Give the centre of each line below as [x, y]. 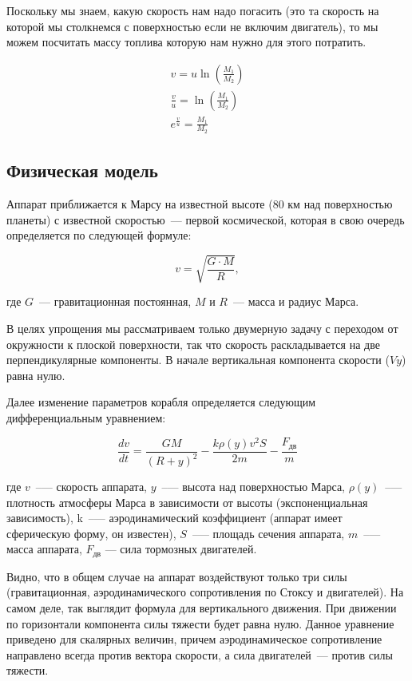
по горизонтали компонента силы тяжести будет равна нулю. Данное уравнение [200, 623]
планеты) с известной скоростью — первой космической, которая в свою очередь [206, 219]
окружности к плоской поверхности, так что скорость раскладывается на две [193, 344]
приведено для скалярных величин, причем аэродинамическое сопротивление [194, 639]
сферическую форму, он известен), [91, 533]
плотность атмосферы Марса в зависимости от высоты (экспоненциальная [187, 502]
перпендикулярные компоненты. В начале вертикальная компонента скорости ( [198, 360]
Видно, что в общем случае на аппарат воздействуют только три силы [177, 576]
